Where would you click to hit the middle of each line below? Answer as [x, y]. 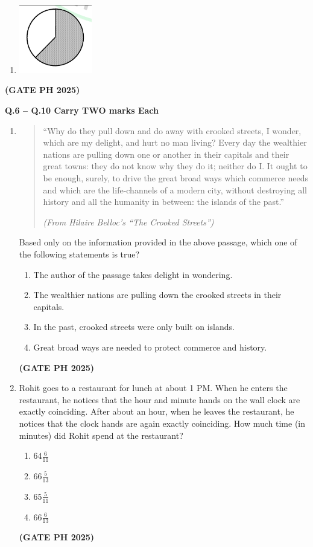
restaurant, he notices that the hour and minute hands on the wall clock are [160, 399]
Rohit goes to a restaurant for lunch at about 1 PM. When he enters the [153, 388]
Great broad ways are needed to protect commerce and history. [150, 347]
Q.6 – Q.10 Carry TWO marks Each [82, 110]
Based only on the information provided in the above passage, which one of [158, 242]
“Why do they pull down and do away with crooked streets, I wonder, [172, 130]
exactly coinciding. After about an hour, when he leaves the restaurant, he [156, 411]
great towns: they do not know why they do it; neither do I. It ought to [175, 166]
